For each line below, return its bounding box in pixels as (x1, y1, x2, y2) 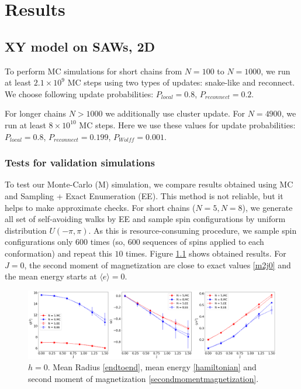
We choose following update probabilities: (5, 87, 154, 100)
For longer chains (5, 107, 66, 120)
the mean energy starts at (5, 270, 97, 282)
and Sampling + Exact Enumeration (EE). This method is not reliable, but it (5, 189, 283, 202)
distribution (5, 224, 47, 236)
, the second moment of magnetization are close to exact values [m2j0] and (24, 258, 291, 271)
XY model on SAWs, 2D (5, 37, 155, 55)
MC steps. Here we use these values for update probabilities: (79, 118, 296, 131)
